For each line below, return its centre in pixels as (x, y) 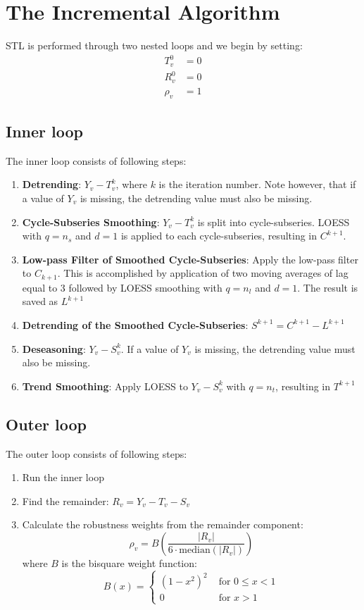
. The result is (328, 287)
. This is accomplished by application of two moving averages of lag (203, 273)
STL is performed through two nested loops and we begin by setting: (154, 45)
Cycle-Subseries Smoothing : (91, 222)
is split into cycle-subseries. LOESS (274, 222)
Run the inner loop (63, 477)
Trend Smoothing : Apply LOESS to (105, 386)
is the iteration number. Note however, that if (257, 184)
